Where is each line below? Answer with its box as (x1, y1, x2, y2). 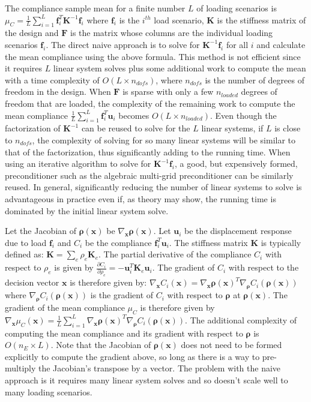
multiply (5, 362, 36, 374)
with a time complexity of (5, 73, 100, 86)
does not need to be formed (181, 338, 282, 351)
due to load (5, 236, 47, 248)
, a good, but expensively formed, (175, 157, 298, 170)
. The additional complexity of (185, 313, 297, 326)
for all (226, 38, 249, 50)
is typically (261, 236, 301, 248)
